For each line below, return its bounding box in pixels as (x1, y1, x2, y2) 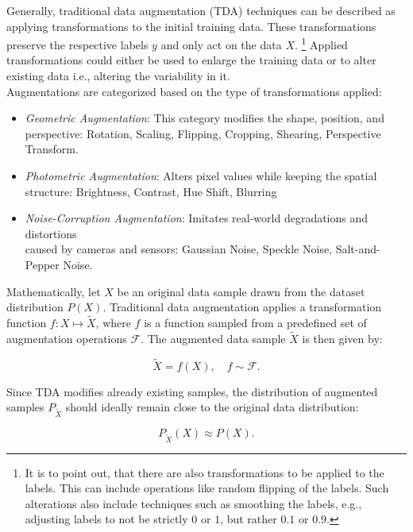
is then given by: (302, 330, 383, 346)
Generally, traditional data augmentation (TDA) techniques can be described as (6, 2, 396, 18)
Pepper (25, 256, 60, 272)
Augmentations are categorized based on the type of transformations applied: (6, 83, 382, 99)
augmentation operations (6, 330, 127, 346)
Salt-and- (335, 241, 380, 257)
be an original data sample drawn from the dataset (117, 283, 365, 299)
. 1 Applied (294, 34, 348, 52)
